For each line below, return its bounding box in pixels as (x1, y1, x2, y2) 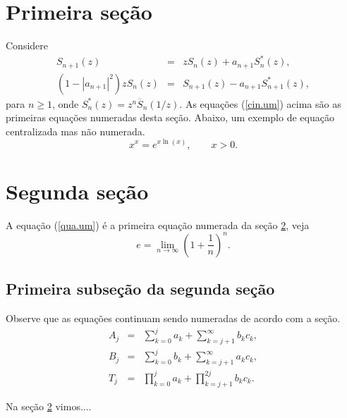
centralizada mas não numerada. (6, 123, 145, 138)
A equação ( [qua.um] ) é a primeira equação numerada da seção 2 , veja (6, 217, 310, 232)
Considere (6, 38, 49, 53)
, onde (52, 96, 79, 111)
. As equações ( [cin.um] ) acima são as (179, 96, 341, 111)
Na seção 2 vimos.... (6, 398, 92, 413)
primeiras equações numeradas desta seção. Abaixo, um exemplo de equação (6, 110, 334, 125)
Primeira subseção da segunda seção (6, 278, 275, 300)
